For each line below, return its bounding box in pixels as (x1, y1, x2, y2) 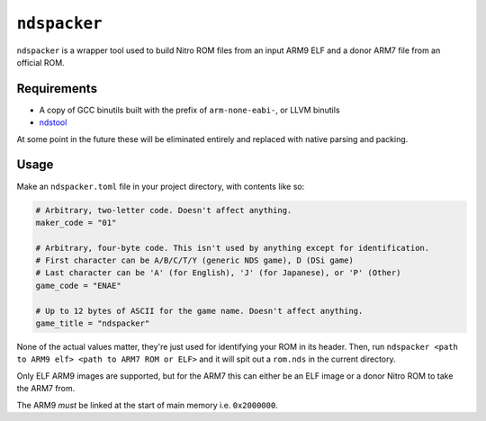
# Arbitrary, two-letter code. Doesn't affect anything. (35, 205, 292, 215)
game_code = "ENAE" (35, 280, 121, 291)
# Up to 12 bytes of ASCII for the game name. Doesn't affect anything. (35, 306, 364, 316)
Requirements (16, 81, 98, 96)
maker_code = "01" (35, 217, 117, 228)
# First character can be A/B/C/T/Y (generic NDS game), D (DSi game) (35, 255, 355, 265)
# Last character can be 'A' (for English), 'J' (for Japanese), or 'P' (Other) (35, 268, 401, 278)
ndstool (39, 117, 67, 128)
